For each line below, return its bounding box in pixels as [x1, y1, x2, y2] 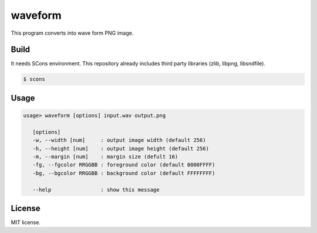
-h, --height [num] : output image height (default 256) [32, 145, 210, 152]
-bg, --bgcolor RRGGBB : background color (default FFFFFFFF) [32, 169, 215, 177]
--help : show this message [32, 186, 160, 193]
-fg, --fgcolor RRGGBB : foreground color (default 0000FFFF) [32, 162, 215, 168]
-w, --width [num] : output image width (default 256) [32, 137, 206, 144]
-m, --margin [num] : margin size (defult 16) [32, 153, 178, 160]
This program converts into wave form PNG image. [11, 29, 134, 36]
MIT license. [11, 219, 41, 226]
